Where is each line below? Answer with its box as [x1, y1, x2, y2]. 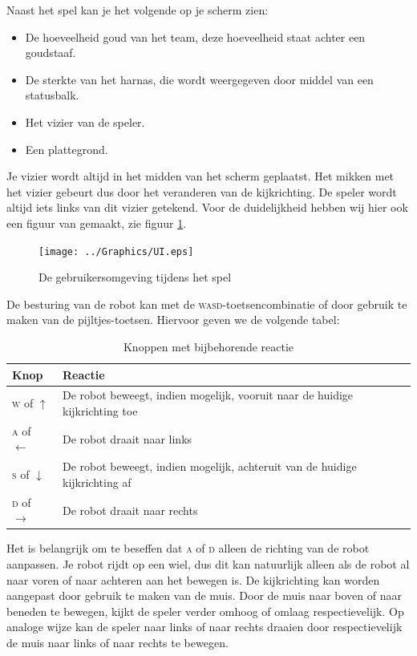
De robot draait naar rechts [63, 501, 198, 518]
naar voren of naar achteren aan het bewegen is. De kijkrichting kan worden [6, 571, 380, 588]
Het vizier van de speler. [25, 113, 145, 130]
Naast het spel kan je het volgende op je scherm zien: [6, 2, 269, 18]
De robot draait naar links [63, 430, 192, 447]
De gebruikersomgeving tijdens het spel [38, 269, 232, 285]
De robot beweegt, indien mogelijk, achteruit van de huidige [63, 458, 357, 475]
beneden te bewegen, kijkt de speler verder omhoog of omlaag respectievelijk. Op [6, 602, 404, 619]
